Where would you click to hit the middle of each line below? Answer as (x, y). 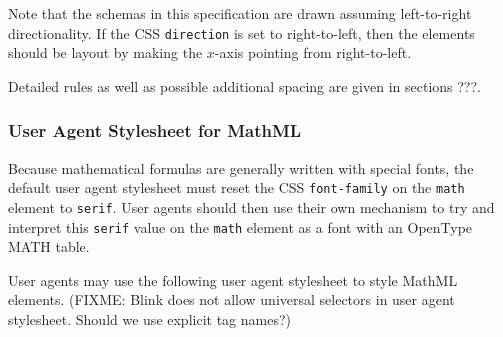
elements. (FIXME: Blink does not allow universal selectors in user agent (231, 299)
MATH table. (49, 246)
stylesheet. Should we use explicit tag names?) (149, 319)
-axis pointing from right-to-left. (313, 52)
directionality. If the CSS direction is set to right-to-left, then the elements (241, 32)
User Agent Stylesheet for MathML (155, 130)
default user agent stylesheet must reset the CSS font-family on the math (236, 187)
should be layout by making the (105, 52)
